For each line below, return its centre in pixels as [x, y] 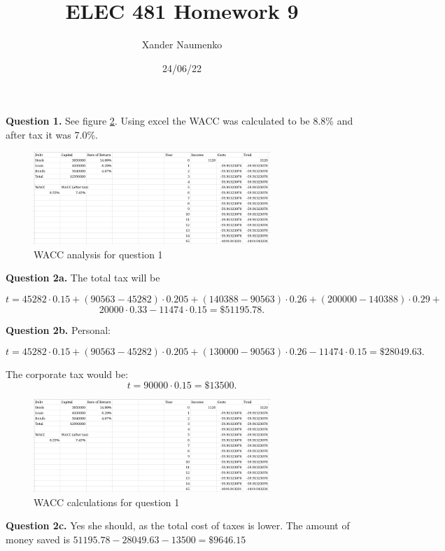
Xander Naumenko [182, 44]
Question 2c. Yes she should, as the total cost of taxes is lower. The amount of [178, 525]
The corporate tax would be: [67, 374]
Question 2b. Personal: [58, 330]
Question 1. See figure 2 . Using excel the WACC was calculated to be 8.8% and [179, 121]
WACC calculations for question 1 [107, 502]
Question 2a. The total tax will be [83, 278]
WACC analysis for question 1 [98, 254]
